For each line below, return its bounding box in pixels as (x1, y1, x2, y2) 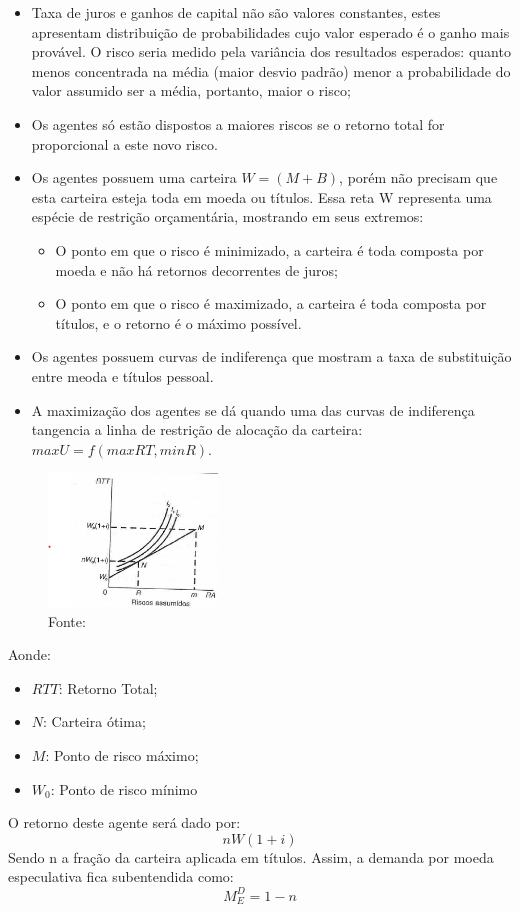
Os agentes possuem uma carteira (31, 167, 237, 188)
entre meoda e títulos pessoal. (31, 365, 214, 386)
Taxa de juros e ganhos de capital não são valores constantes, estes (31, 2, 441, 22)
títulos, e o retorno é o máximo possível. (55, 312, 302, 333)
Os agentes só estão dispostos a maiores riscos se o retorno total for (31, 113, 445, 134)
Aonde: (8, 644, 51, 665)
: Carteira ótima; (43, 711, 146, 732)
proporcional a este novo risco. (31, 133, 218, 154)
